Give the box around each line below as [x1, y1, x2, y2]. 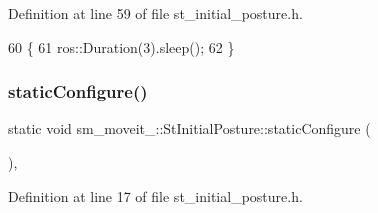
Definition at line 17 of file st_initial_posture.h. [8, 185, 303, 206]
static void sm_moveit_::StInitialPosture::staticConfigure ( [8, 118, 371, 139]
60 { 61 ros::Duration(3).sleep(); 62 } [8, 36, 235, 57]
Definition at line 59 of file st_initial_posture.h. [8, 3, 303, 23]
